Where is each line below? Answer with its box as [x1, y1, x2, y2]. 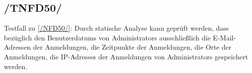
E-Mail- [213, 32, 236, 42]
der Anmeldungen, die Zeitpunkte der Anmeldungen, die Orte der [33, 42, 231, 52]
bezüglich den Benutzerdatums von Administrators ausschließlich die [4, 32, 211, 42]
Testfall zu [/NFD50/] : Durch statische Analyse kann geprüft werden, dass [4, 23, 229, 33]
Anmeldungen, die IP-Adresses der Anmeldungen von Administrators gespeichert [4, 51, 248, 61]
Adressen [4, 42, 31, 52]
